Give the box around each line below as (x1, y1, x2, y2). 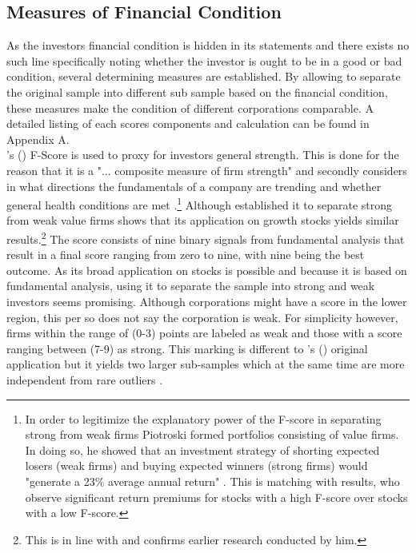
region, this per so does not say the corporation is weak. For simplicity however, (6, 308, 398, 325)
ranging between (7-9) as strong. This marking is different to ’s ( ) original (6, 340, 368, 356)
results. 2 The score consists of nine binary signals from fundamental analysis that (6, 228, 405, 247)
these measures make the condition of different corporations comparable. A (6, 99, 374, 116)
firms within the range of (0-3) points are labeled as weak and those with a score (6, 324, 402, 341)
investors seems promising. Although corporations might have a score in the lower (6, 293, 407, 310)
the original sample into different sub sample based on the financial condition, (6, 83, 388, 100)
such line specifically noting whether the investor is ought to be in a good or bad (6, 52, 402, 69)
